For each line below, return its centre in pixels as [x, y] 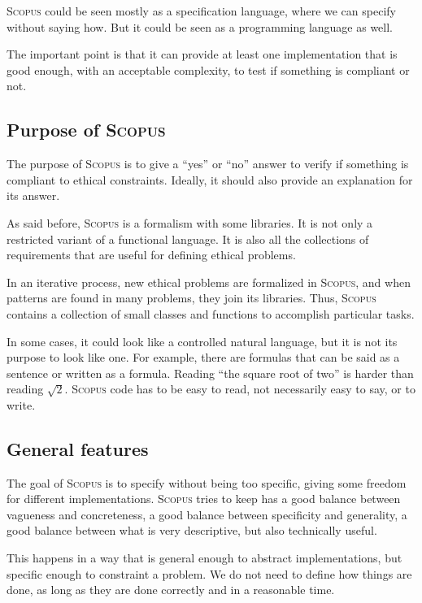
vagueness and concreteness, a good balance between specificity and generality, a [207, 514]
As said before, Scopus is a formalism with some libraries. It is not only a [190, 222]
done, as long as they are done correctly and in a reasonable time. [171, 590]
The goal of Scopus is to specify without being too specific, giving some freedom [207, 482]
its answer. [33, 195]
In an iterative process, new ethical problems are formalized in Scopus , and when [209, 282]
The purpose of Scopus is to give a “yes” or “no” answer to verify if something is [208, 164]
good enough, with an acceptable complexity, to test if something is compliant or [208, 69]
